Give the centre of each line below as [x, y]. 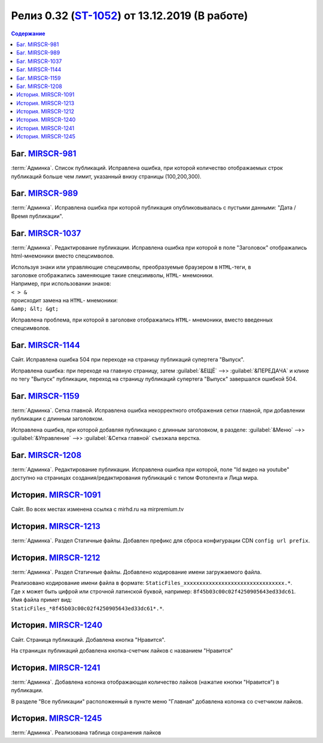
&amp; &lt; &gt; [35, 309]
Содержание [28, 34]
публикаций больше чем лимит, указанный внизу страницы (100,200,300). [106, 176]
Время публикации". [37, 216]
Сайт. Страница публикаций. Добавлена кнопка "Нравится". [88, 639]
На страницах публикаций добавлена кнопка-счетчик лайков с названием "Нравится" [122, 650]
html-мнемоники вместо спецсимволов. [63, 256]
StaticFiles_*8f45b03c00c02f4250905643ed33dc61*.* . [88, 608]
